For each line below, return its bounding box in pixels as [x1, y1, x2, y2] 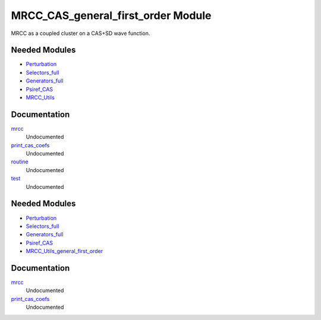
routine [11, 158, 29, 166]
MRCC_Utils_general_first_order [26, 248, 103, 255]
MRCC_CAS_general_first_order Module [11, 9, 212, 22]
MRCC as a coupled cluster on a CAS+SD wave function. [11, 30, 150, 37]
